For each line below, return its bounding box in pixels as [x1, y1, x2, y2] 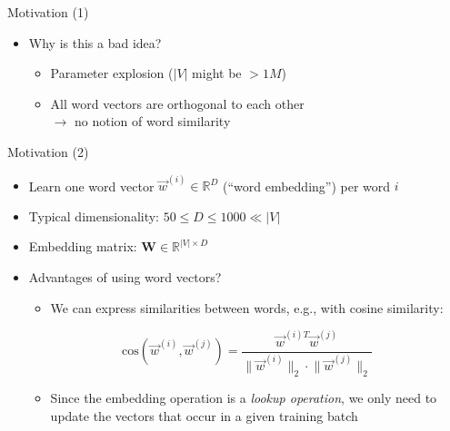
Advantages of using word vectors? [28, 268, 222, 286]
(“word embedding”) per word [222, 176, 391, 195]
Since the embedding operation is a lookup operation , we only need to [50, 388, 437, 407]
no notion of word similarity [74, 112, 231, 131]
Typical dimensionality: [28, 206, 160, 225]
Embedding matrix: [28, 237, 137, 256]
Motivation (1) [7, 3, 89, 21]
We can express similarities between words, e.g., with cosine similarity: [50, 298, 444, 317]
